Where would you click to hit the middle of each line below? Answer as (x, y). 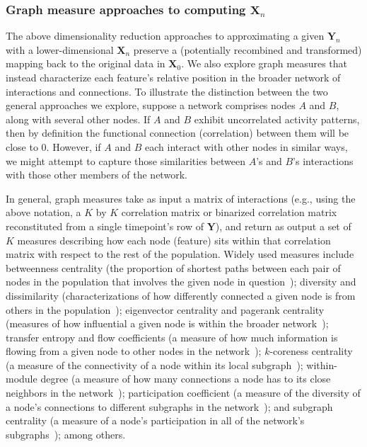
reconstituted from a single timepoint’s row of (105, 226)
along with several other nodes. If (78, 119)
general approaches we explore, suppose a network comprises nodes (151, 105)
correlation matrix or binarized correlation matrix (229, 212)
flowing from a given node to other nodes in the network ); (134, 351)
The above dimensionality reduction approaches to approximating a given (165, 36)
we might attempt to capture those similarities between (126, 160)
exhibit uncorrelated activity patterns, (277, 119)
